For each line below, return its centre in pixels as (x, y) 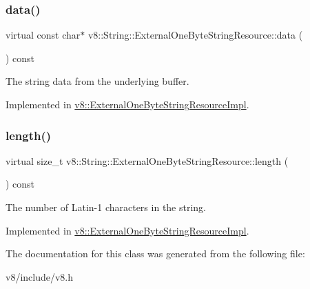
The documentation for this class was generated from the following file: (155, 253)
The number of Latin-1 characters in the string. (106, 207)
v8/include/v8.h (40, 276)
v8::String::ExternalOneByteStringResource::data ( (195, 35)
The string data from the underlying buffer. (97, 81)
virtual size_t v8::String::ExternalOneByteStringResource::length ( (147, 160)
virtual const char (43, 35)
